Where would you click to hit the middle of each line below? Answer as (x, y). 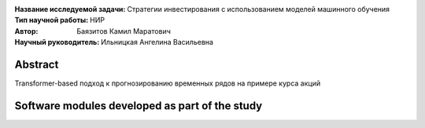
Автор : (26, 31)
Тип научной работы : (52, 20)
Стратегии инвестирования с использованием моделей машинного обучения (258, 9)
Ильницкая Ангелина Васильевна (157, 42)
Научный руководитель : (57, 42)
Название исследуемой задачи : (70, 9)
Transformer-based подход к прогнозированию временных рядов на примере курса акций (168, 83)
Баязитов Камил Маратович (124, 31)
